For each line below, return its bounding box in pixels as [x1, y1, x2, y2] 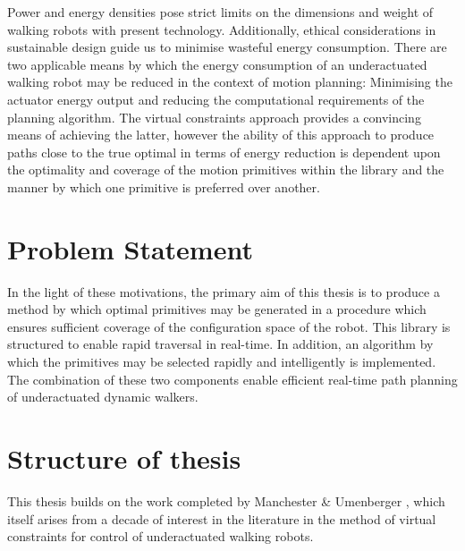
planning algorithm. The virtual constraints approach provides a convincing [7, 107, 421, 126]
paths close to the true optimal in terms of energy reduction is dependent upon [7, 142, 441, 161]
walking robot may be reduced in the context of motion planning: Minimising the [7, 72, 452, 91]
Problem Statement [7, 230, 253, 267]
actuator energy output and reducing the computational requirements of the [7, 89, 425, 108]
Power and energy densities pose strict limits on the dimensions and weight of [7, 3, 434, 21]
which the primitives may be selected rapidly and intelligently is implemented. [7, 352, 436, 371]
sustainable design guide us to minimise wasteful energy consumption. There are [7, 38, 447, 56]
